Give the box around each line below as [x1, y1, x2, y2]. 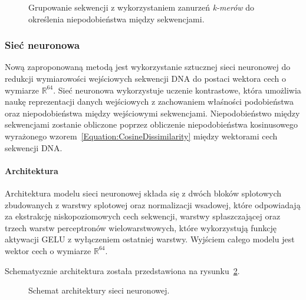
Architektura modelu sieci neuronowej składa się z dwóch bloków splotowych [5, 186, 282, 199]
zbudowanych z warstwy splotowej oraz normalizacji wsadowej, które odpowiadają [5, 198, 301, 211]
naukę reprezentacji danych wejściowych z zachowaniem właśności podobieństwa [5, 95, 294, 108]
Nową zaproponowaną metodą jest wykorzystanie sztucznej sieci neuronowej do [5, 61, 291, 73]
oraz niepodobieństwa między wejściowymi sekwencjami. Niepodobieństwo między [5, 106, 300, 119]
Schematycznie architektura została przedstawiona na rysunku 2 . [5, 264, 240, 276]
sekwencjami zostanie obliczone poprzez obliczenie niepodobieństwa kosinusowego [5, 118, 298, 131]
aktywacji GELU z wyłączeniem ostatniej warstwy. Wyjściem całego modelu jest [5, 233, 295, 245]
